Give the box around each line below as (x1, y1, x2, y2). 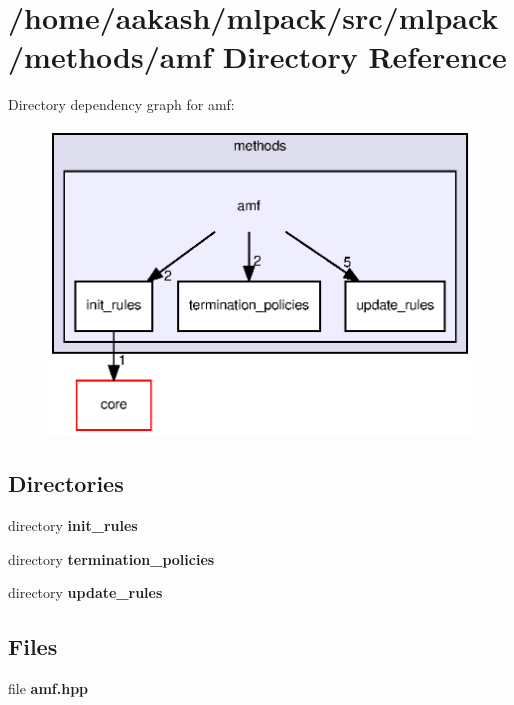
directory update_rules (8, 582, 163, 603)
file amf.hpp (8, 678, 89, 699)
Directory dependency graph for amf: (8, 94, 235, 115)
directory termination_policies (8, 548, 215, 569)
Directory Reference (222, 36, 507, 77)
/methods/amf (8, 36, 213, 77)
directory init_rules (8, 515, 138, 536)
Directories (8, 468, 124, 499)
